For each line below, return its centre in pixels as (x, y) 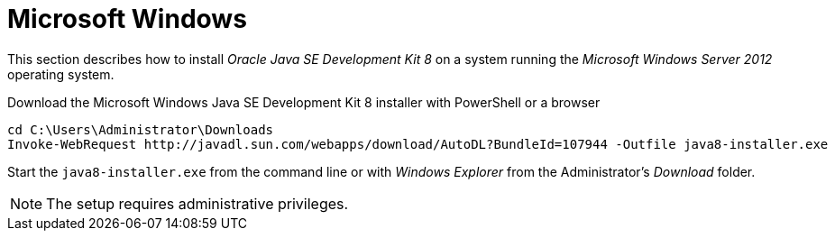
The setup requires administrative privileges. (197, 203)
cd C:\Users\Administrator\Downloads (141, 129)
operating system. (61, 74)
